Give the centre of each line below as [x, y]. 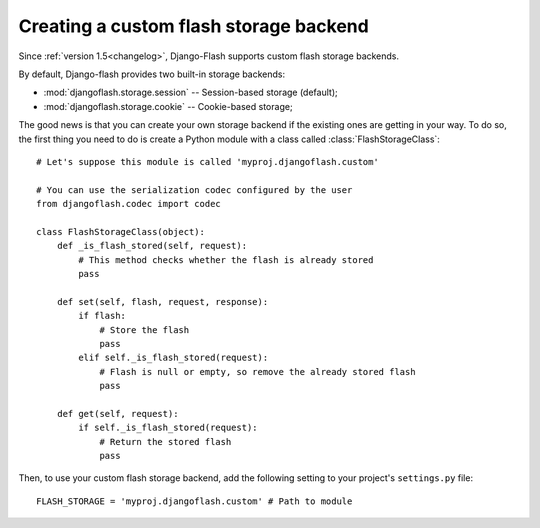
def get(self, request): [117, 413]
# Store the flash [144, 329]
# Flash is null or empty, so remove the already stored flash [257, 371]
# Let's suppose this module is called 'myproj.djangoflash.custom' [207, 161]
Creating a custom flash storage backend [193, 26]
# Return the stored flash [165, 441]
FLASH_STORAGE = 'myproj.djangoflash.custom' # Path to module [194, 501]
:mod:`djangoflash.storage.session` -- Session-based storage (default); [191, 92]
